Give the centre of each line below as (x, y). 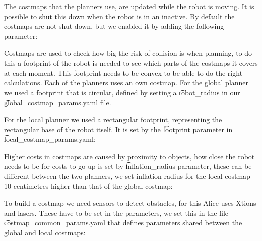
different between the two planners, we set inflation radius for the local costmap (127, 176)
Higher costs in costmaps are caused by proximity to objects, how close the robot (129, 156)
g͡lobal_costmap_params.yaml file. (58, 102)
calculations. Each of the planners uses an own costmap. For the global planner (126, 83)
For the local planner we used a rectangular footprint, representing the (113, 119)
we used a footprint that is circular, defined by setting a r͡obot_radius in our (122, 92)
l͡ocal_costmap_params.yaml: (50, 139)
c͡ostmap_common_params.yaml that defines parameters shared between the (123, 223)
